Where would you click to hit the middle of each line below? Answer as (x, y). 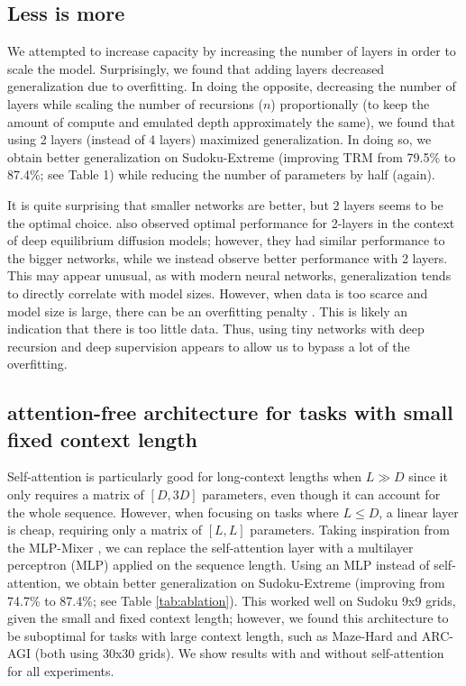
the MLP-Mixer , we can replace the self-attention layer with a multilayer (210, 547)
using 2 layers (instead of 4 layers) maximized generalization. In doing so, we (219, 139)
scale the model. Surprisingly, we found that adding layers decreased (196, 68)
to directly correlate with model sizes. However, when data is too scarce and (218, 293)
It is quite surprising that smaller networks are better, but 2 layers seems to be (225, 204)
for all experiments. (61, 671)
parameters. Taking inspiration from (350, 530)
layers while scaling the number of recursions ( (135, 103)
